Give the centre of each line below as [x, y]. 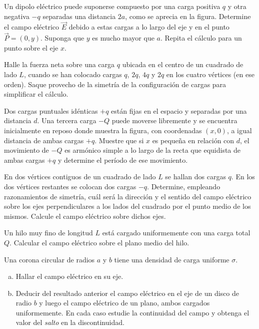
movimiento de [26, 150]
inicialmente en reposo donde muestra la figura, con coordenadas [103, 130]
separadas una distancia [79, 16]
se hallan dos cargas [195, 177]
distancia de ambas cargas [44, 140]
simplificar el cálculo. [36, 94]
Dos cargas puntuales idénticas [51, 110]
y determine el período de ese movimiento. [123, 159]
